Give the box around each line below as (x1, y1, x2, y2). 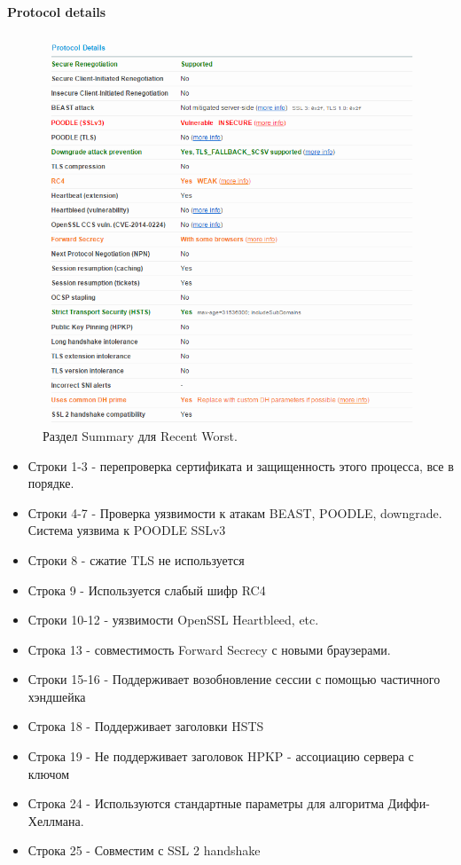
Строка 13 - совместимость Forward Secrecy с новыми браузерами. (27, 640, 391, 658)
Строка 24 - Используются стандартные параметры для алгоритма (27, 794, 384, 813)
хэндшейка (27, 687, 86, 705)
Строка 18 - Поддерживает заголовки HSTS (27, 717, 264, 735)
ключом (27, 764, 70, 782)
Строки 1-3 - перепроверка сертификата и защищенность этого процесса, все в (27, 456, 454, 475)
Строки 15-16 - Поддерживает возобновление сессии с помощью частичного (27, 670, 441, 688)
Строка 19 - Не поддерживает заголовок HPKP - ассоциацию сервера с (27, 747, 414, 766)
